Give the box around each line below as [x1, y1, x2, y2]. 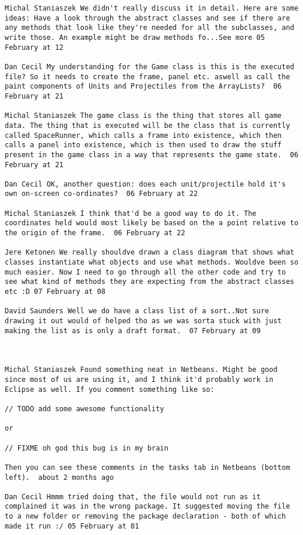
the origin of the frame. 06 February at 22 [5, 229, 185, 238]
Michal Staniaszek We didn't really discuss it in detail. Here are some [5, 4, 299, 12]
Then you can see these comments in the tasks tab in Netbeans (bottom [5, 463, 290, 472]
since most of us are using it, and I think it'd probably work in [5, 375, 274, 384]
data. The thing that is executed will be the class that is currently [5, 121, 290, 130]
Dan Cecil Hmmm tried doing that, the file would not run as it [5, 492, 261, 501]
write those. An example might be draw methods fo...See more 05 [5, 33, 265, 42]
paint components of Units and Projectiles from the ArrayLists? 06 [5, 82, 282, 91]
